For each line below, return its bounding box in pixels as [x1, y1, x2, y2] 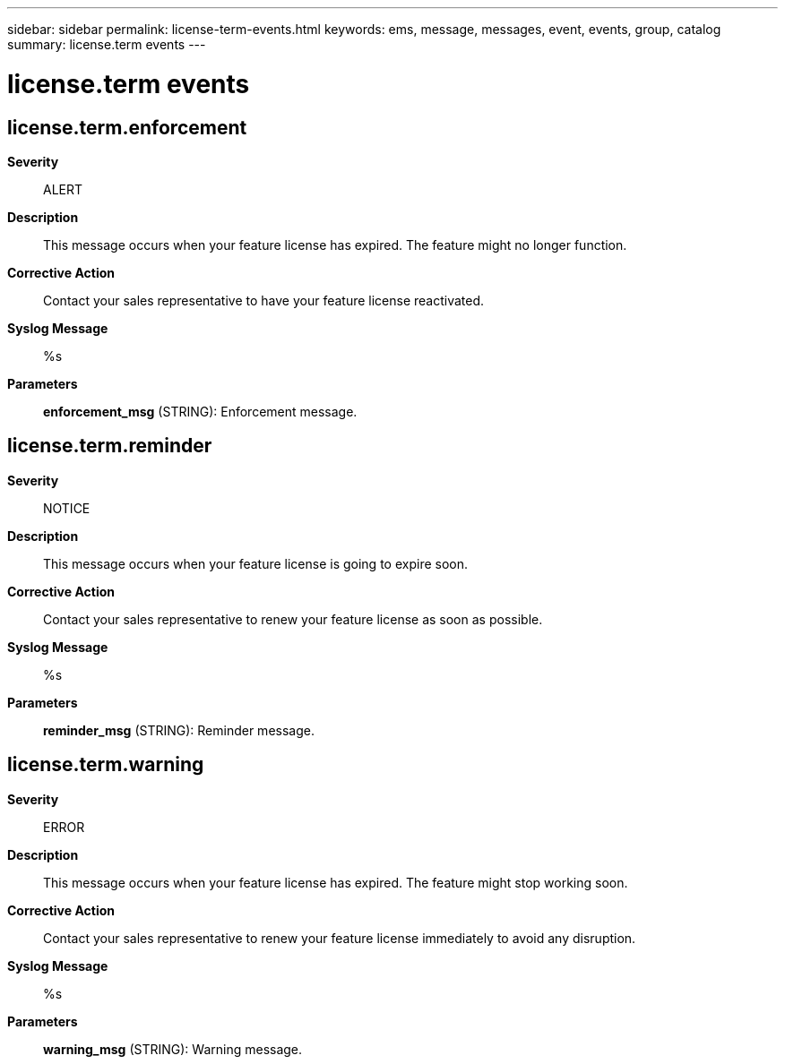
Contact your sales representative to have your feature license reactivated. [43, 292, 485, 308]
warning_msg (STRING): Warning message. [43, 1041, 303, 1057]
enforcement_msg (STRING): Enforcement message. [43, 403, 358, 419]
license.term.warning [7, 753, 204, 777]
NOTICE [43, 500, 91, 516]
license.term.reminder [7, 434, 212, 458]
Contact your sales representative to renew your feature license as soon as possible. [43, 611, 543, 627]
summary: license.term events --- [7, 37, 206, 52]
